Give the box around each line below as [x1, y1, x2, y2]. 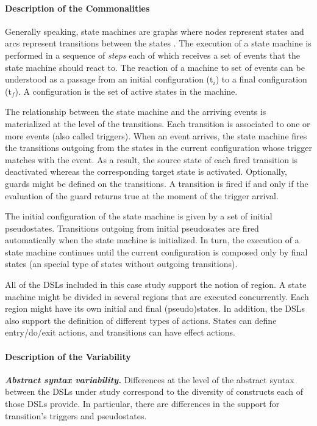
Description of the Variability [5, 350, 131, 362]
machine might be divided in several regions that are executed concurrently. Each [5, 290, 309, 303]
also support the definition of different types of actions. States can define [5, 314, 277, 326]
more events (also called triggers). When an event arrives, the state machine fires [5, 129, 307, 142]
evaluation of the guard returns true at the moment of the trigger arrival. [5, 189, 279, 202]
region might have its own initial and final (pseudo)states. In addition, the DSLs [5, 302, 305, 315]
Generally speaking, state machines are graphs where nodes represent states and [5, 24, 304, 37]
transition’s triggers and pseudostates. [5, 409, 147, 422]
